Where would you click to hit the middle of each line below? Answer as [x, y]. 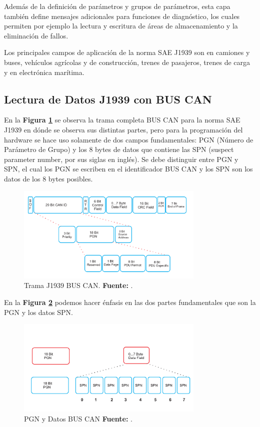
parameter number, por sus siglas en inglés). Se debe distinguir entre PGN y [121, 159]
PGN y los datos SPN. [38, 312]
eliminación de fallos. [36, 35]
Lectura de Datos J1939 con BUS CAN [108, 99]
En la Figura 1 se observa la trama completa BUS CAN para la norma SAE [122, 120]
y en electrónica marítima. [44, 72]
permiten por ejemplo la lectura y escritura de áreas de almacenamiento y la [121, 26]
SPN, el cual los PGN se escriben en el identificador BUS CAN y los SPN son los [128, 169]
